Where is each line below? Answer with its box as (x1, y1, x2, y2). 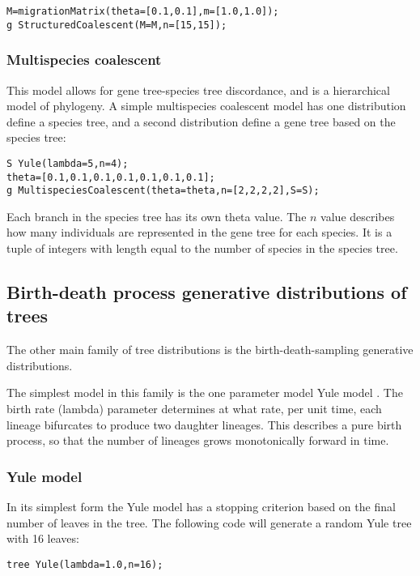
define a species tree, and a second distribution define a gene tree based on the (6, 113, 396, 130)
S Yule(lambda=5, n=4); (6, 157, 129, 169)
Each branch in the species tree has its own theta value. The (6, 207, 307, 224)
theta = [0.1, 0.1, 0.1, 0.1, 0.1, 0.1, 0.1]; (6, 171, 215, 183)
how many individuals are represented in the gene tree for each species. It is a (6, 224, 392, 241)
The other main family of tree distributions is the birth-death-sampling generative (6, 341, 414, 358)
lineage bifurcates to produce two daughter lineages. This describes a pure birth (6, 416, 402, 433)
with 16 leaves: (6, 530, 79, 547)
